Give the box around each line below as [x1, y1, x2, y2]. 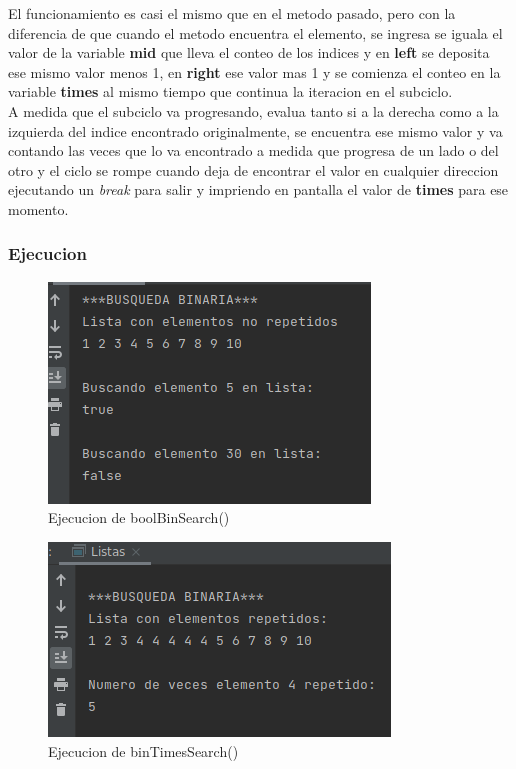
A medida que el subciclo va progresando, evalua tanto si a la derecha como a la [8, 100, 499, 121]
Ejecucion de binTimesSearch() [48, 740, 239, 761]
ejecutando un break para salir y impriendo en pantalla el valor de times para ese [8, 179, 509, 200]
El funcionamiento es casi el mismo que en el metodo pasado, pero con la [8, 3, 456, 23]
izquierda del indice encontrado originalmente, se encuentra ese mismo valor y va [8, 120, 503, 141]
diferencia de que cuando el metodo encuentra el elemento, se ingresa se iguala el [8, 22, 503, 43]
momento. [8, 198, 69, 219]
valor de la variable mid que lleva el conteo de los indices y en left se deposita [8, 42, 490, 63]
